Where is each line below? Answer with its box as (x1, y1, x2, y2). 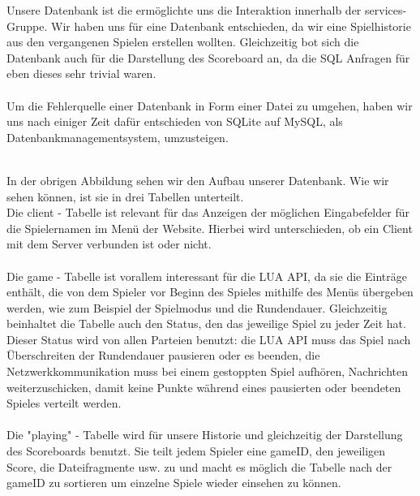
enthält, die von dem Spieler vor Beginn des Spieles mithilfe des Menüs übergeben (6, 283, 414, 300)
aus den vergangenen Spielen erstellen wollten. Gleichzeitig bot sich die (6, 33, 359, 50)
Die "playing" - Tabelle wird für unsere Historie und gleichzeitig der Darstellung (6, 426, 403, 443)
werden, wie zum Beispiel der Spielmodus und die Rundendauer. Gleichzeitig (6, 299, 388, 316)
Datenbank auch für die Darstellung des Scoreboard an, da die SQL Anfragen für (6, 49, 410, 66)
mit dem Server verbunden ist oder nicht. (6, 235, 212, 252)
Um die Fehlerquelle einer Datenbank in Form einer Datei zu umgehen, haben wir (6, 97, 413, 114)
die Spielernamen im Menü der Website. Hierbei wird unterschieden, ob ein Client (6, 219, 413, 236)
